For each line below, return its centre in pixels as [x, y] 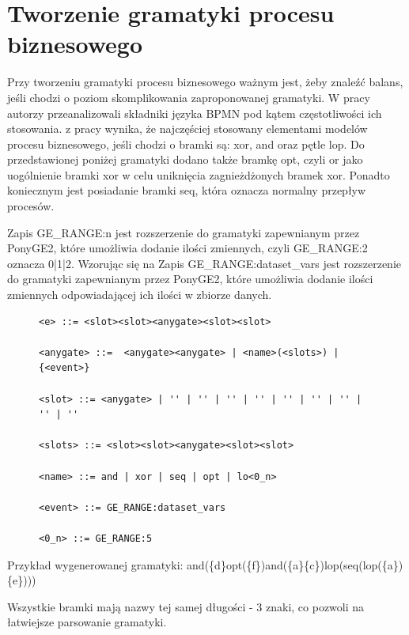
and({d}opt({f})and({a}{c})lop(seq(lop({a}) [295, 564]
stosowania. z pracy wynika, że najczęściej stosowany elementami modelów [187, 129]
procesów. [31, 206]
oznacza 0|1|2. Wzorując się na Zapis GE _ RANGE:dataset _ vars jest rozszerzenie [204, 263]
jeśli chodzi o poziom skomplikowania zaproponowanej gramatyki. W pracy [189, 97]
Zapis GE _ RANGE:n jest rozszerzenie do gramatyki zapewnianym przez [184, 232]
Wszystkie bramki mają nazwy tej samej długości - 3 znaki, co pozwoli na [186, 606]
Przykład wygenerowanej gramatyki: [95, 564]
